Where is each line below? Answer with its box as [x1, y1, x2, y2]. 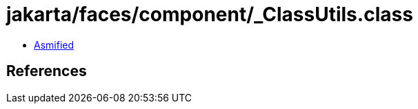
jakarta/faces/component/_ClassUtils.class [6, 3, 413, 26]
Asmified [34, 38, 74, 51]
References [6, 62, 87, 80]
